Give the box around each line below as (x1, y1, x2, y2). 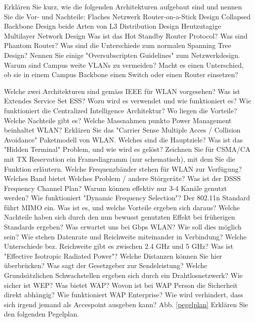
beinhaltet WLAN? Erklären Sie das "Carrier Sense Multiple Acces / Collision (4, 125, 241, 135)
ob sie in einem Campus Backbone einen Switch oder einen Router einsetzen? (4, 69, 238, 80)
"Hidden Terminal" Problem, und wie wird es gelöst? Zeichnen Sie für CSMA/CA (4, 144, 251, 154)
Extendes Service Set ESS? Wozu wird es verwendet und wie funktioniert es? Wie (4, 95, 252, 106)
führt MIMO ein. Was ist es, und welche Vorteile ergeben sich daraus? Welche (4, 202, 240, 212)
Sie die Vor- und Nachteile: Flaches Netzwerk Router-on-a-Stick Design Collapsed (4, 11, 251, 21)
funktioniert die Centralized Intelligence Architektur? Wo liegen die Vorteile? (4, 105, 237, 115)
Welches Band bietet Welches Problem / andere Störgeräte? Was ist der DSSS (4, 173, 241, 184)
